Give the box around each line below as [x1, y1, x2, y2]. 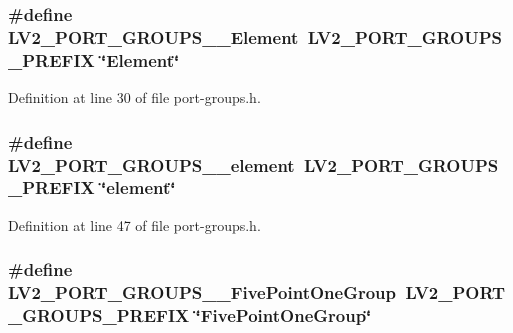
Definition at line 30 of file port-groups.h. [8, 87, 261, 108]
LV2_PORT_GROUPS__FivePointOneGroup [8, 280, 397, 305]
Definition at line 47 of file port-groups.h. [8, 214, 261, 235]
